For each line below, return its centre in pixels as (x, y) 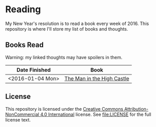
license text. (18, 120)
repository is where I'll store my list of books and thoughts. (67, 29)
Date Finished (34, 70)
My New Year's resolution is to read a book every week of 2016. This (77, 23)
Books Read (25, 45)
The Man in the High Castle (97, 79)
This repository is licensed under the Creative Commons (64, 109)
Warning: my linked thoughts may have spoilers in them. (64, 57)
